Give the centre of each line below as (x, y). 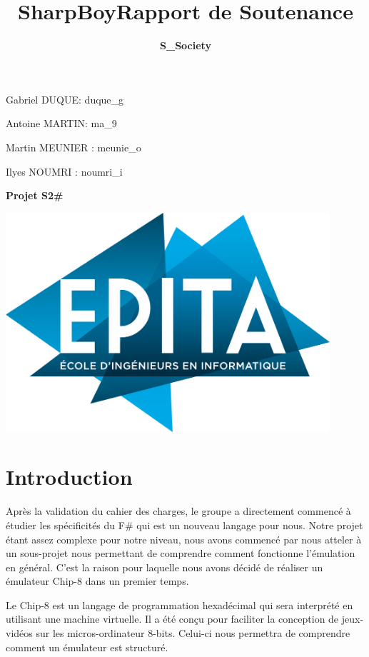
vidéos (19, 633)
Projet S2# (35, 195)
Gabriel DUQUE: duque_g (65, 99)
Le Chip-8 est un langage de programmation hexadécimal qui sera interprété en (180, 605)
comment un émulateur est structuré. (87, 647)
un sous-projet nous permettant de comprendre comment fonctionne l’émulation (181, 553)
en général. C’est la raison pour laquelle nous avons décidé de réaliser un (165, 567)
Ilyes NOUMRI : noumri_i (64, 171)
